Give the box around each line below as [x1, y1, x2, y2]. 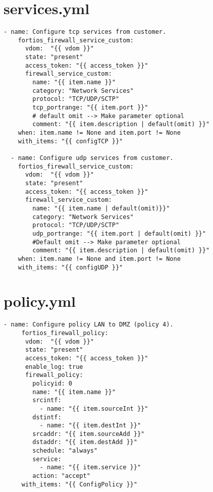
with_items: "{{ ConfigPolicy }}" [21, 480, 137, 488]
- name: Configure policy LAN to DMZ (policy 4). [4, 321, 174, 329]
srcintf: [32, 397, 62, 404]
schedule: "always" [32, 447, 98, 455]
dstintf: [32, 413, 62, 421]
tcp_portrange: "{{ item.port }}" [32, 104, 148, 112]
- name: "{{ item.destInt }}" [39, 422, 141, 429]
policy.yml [4, 291, 76, 311]
